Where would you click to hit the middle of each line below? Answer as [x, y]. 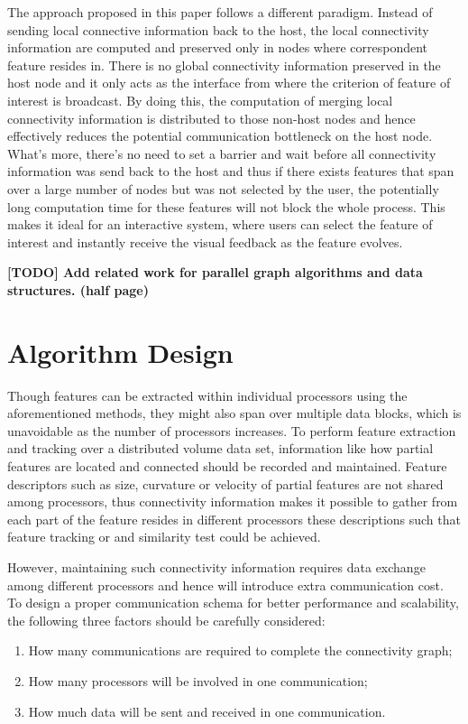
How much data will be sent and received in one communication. [207, 711]
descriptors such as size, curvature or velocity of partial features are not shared [225, 483]
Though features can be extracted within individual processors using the [207, 395]
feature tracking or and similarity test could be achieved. [164, 537]
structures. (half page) [78, 289]
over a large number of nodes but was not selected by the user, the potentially [223, 188]
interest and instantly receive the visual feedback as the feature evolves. [205, 241]
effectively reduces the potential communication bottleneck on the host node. [220, 136]
